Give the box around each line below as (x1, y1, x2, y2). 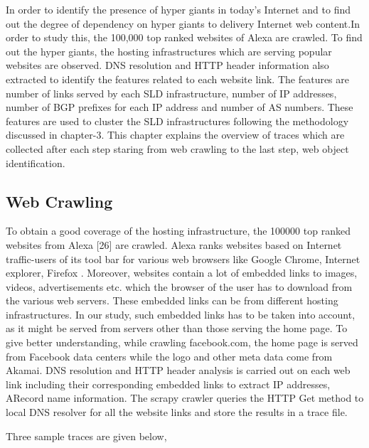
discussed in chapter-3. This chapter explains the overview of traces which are (6, 127, 345, 142)
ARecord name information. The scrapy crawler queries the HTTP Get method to (6, 390, 364, 405)
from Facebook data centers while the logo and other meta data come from (6, 348, 333, 363)
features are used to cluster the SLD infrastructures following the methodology (6, 113, 349, 128)
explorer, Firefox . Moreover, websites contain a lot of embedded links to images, (6, 265, 358, 280)
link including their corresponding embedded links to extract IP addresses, (6, 376, 331, 391)
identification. (6, 155, 65, 170)
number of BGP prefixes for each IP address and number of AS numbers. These (6, 100, 353, 114)
